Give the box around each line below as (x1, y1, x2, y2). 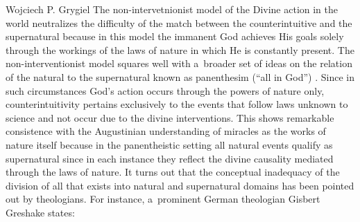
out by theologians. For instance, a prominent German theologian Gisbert (6, 192, 320, 206)
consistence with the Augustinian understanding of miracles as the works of (6, 124, 326, 138)
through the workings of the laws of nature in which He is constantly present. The (6, 42, 354, 57)
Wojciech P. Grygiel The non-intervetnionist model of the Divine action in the (6, 2, 338, 16)
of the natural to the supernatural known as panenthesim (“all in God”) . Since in (6, 69, 354, 84)
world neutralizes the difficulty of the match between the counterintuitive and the (6, 15, 352, 30)
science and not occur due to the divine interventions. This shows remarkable (6, 110, 334, 124)
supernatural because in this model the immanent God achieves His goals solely (6, 29, 344, 44)
